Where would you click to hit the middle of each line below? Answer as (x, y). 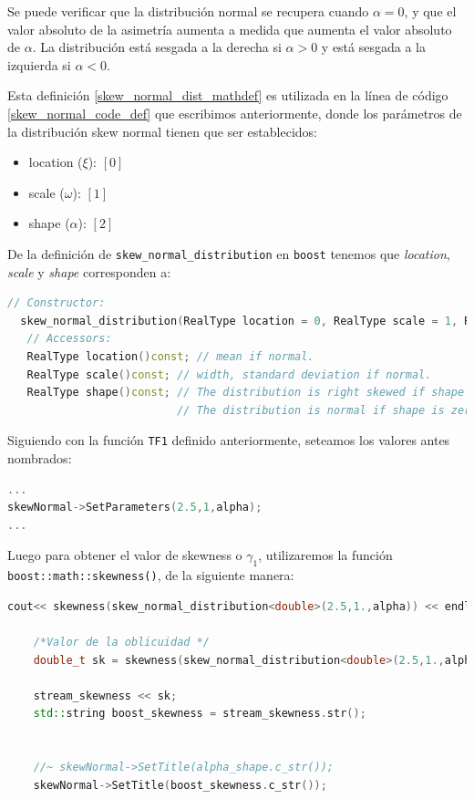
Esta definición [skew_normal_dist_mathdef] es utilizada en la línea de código (228, 95)
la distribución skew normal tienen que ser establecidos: (162, 131)
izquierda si (39, 64)
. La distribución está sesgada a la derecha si (157, 47)
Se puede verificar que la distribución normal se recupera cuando (188, 11)
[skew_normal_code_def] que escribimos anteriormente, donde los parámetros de (235, 113)
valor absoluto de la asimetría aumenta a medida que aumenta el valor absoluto (230, 29)
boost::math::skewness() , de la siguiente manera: (151, 575)
